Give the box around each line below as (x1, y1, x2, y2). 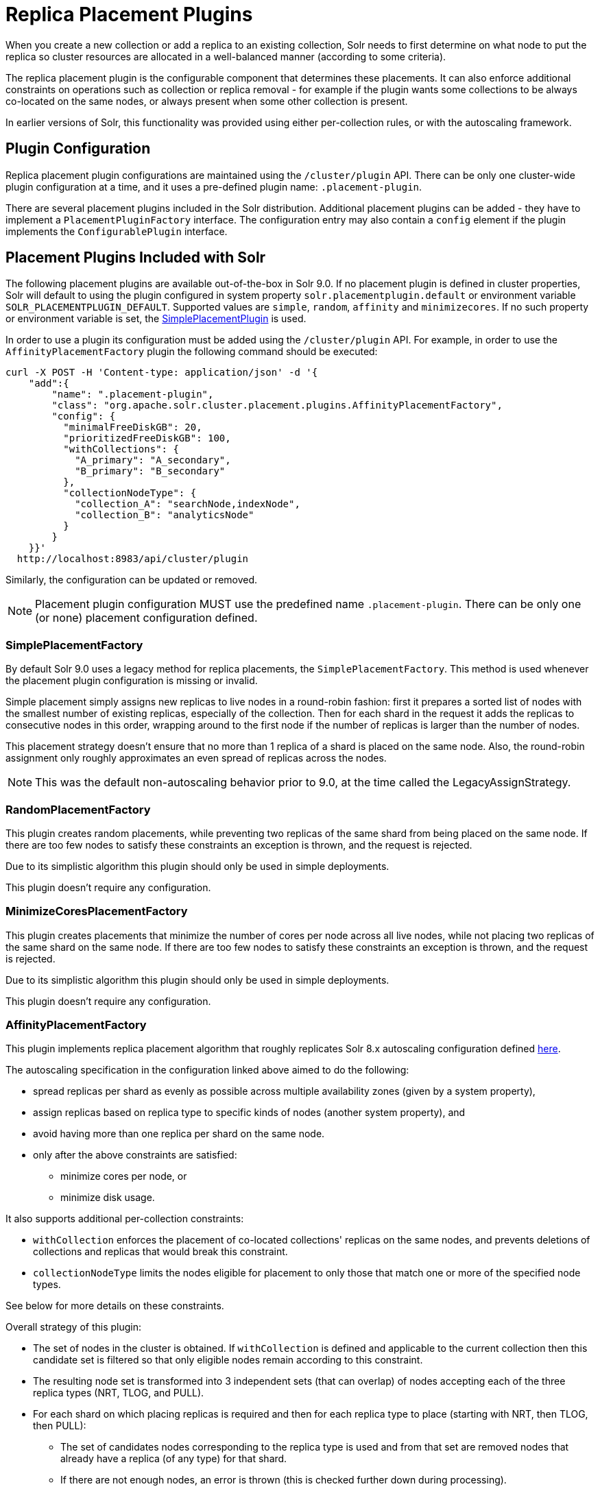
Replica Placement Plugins (5, 3, 253, 26)
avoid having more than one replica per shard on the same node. (33, 1128, 325, 1140)
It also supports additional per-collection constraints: (5, 1213, 244, 1225)
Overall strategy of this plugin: (5, 1321, 142, 1333)
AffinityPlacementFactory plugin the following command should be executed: (5, 346, 378, 358)
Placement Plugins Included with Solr (5, 249, 266, 267)
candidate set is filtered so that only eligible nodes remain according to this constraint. (33, 1354, 423, 1366)
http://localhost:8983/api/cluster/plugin (16, 553, 249, 565)
